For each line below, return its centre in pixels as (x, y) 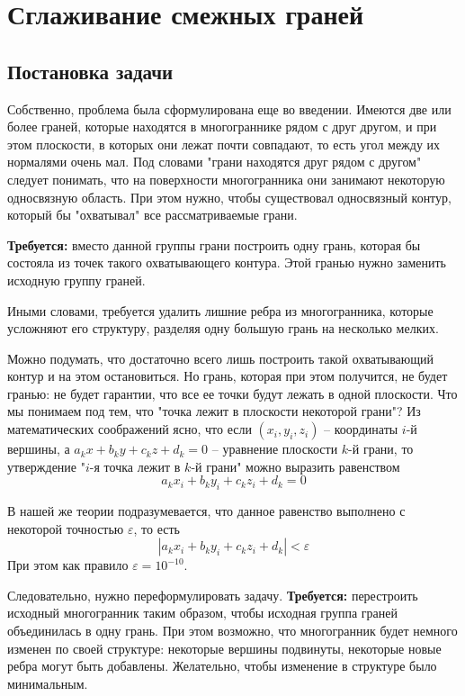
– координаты (361, 429)
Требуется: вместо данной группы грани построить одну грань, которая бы (214, 244)
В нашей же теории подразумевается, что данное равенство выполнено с (206, 511)
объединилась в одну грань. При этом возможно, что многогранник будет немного (232, 631)
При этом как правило (68, 565)
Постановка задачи (90, 71)
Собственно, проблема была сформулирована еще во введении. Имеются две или (229, 108)
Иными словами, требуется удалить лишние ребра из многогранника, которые (220, 310)
